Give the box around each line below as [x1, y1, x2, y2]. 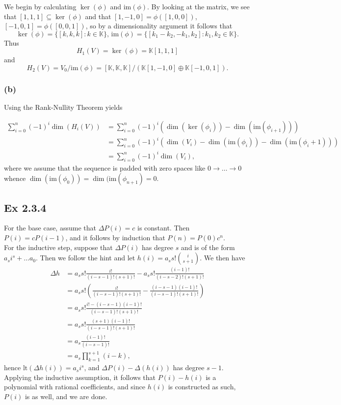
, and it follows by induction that [65, 232, 165, 243]
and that [85, 11, 111, 21]
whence [4, 173, 26, 183]
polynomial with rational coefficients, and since [4, 381, 145, 392]
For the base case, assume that [4, 223, 96, 233]
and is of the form [181, 242, 235, 252]
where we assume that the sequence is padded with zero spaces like [4, 162, 206, 173]
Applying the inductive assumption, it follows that [4, 372, 156, 382]
